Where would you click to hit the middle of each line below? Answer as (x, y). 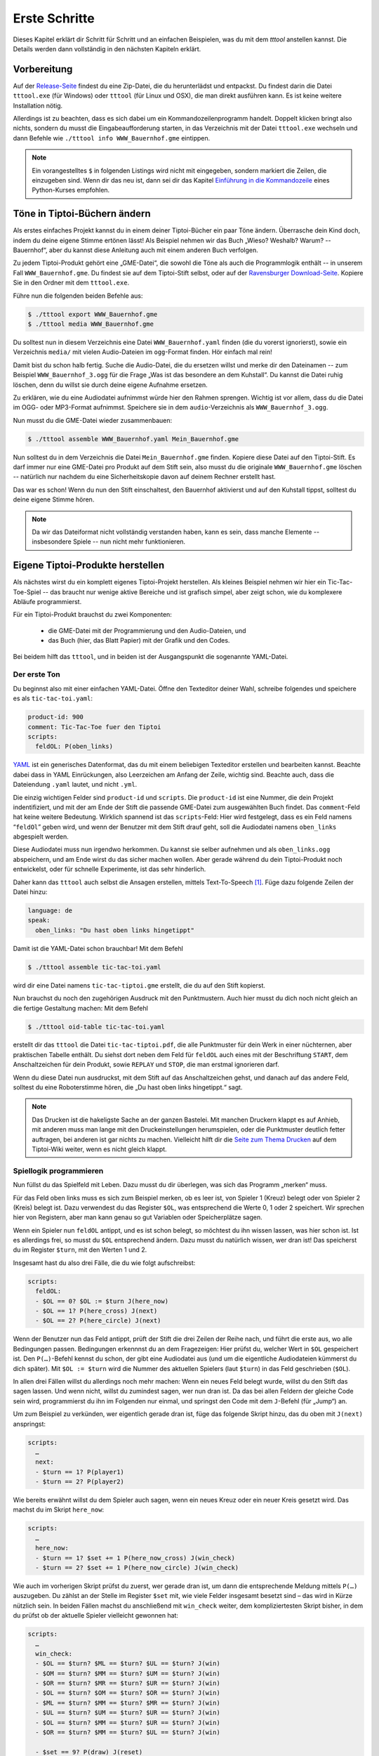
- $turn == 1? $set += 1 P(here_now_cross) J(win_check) (135, 1558)
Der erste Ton (36, 674)
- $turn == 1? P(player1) (80, 1472)
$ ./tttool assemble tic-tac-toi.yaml (94, 967)
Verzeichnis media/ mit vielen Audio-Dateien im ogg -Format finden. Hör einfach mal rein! (143, 352)
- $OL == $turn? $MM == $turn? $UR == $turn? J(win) (128, 1722)
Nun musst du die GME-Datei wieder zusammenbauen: (93, 420)
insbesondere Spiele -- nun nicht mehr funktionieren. (109, 542)
